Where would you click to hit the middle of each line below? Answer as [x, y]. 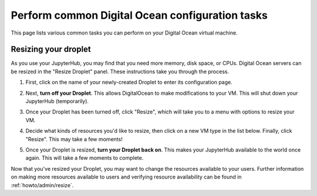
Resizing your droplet [51, 49]
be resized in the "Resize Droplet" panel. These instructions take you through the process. [120, 71]
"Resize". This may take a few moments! [74, 139]
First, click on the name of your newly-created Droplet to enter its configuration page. [129, 82]
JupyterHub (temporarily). [57, 101]
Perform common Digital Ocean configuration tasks [139, 15]
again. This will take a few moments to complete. [85, 158]
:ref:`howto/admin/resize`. [42, 185]
